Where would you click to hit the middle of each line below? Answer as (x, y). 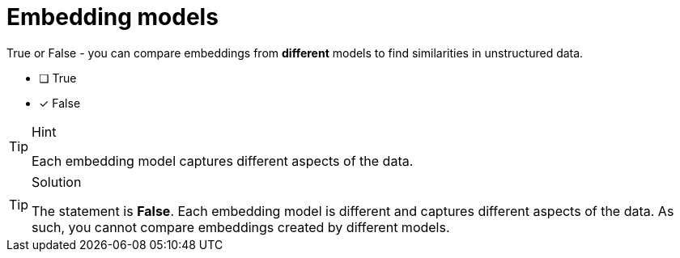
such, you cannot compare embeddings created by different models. (241, 227)
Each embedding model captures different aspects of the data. (223, 161)
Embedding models (113, 17)
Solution (57, 182)
